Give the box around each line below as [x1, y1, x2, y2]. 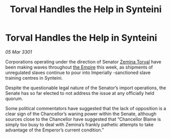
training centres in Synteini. [5, 75, 63, 81]
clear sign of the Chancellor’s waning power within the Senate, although [5, 111, 157, 117]
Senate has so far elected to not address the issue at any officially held [5, 90, 155, 96]
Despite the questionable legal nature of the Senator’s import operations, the [5, 85, 166, 91]
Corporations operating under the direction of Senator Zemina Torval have [5, 58, 162, 64]
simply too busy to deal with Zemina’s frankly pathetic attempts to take [5, 121, 154, 127]
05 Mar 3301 [5, 49, 32, 55]
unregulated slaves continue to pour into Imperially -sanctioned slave [5, 70, 151, 76]
